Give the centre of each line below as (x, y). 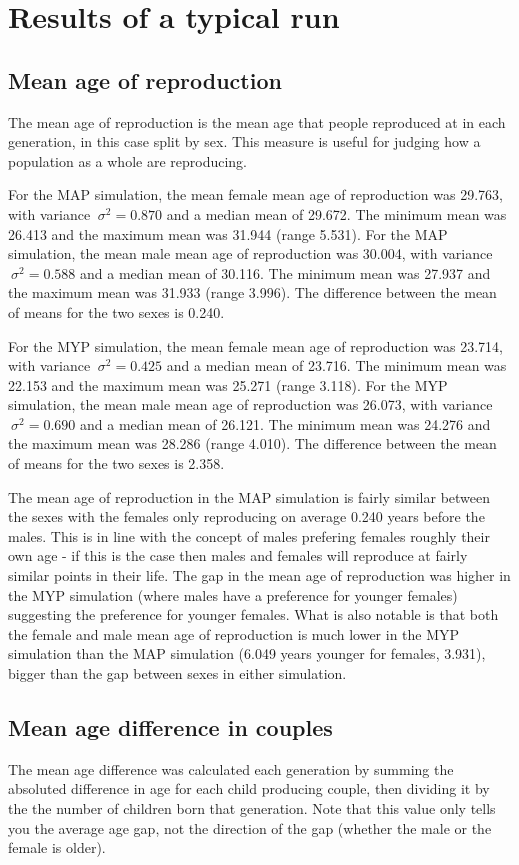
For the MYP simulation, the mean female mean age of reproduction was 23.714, (255, 345)
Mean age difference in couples (170, 727)
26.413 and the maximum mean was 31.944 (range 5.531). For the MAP (228, 233)
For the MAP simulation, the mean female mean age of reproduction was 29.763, (255, 194)
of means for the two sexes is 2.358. (116, 463)
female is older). (57, 847)
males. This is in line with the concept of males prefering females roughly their (249, 535)
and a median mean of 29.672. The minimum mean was (336, 213)
